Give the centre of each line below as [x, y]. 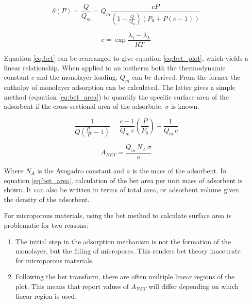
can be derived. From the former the [186, 77]
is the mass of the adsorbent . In [179, 170]
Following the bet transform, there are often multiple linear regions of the [125, 277]
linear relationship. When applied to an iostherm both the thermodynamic [115, 67]
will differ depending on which [193, 286]
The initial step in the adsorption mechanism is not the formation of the [123, 241]
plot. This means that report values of [72, 286]
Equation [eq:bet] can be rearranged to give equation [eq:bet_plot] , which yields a [126, 58]
